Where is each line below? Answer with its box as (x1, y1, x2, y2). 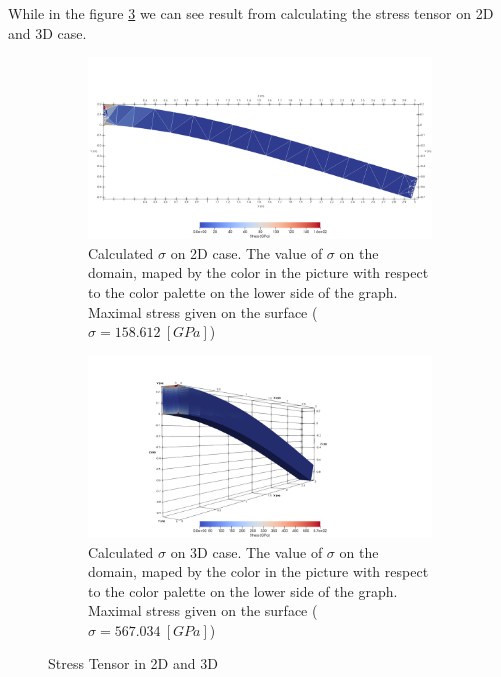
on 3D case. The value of (170, 541, 323, 562)
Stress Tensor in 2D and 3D (48, 653, 218, 674)
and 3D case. (8, 22, 87, 43)
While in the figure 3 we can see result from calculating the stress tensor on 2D (8, 3, 494, 23)
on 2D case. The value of (170, 242, 323, 263)
